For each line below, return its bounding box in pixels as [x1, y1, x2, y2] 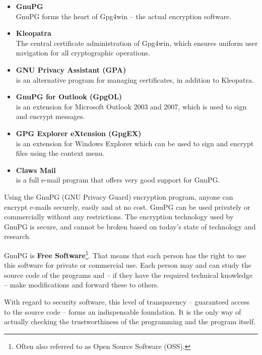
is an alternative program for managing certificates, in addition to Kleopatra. [16, 74, 254, 85]
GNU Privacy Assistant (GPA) [16, 64, 126, 75]
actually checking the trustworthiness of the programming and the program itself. [4, 316, 256, 327]
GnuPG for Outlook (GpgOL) [16, 91, 122, 102]
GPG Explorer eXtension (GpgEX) [16, 128, 142, 138]
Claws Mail [16, 164, 56, 175]
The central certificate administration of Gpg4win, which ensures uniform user [16, 37, 258, 48]
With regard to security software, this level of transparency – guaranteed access [4, 296, 250, 307]
